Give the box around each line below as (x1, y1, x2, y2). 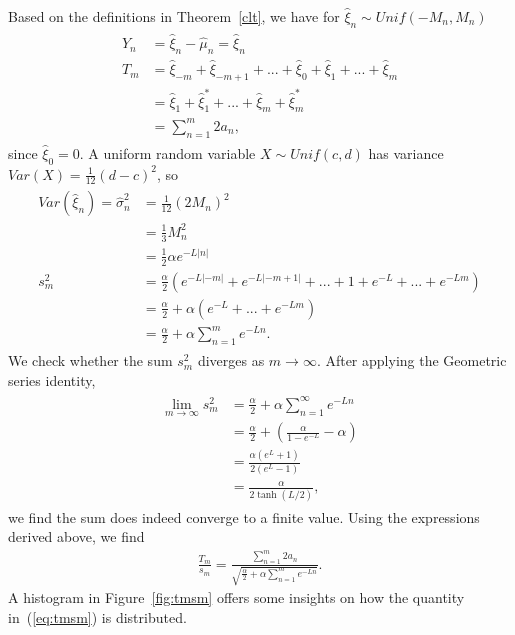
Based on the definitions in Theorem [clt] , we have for (8, 6, 340, 26)
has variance (368, 142, 444, 163)
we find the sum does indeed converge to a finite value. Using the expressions (8, 506, 480, 527)
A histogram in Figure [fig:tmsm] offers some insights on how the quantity (8, 587, 465, 608)
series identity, (8, 369, 96, 390)
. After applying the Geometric (316, 350, 507, 371)
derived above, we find (8, 526, 145, 547)
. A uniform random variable (79, 142, 256, 163)
